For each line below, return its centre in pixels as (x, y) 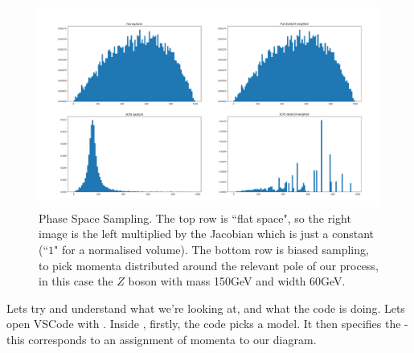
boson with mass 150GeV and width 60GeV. (237, 281)
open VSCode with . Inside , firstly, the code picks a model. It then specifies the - (207, 324)
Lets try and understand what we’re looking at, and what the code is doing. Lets (206, 308)
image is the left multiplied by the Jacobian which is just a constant (206, 234)
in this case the (76, 281)
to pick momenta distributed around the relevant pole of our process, (209, 265)
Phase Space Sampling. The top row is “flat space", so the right (195, 218)
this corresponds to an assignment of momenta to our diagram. (162, 340)
